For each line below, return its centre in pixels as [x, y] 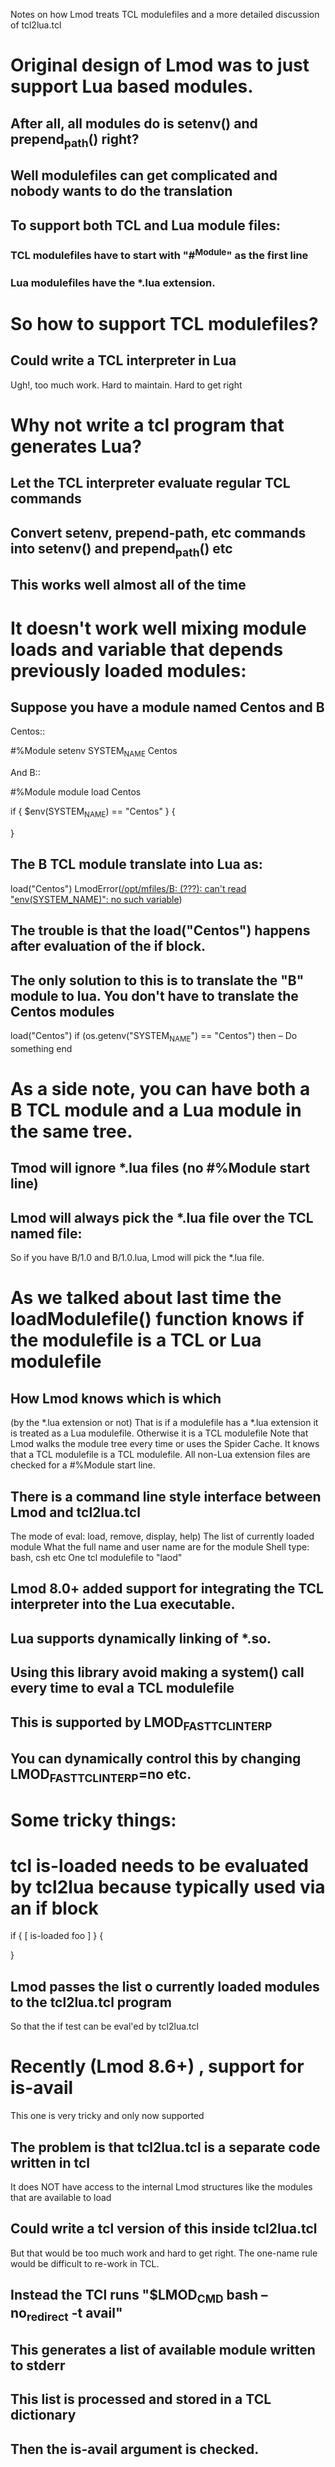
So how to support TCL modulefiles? [164, 324]
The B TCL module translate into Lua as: [136, 864]
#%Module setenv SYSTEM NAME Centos [94, 752]
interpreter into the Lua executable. [123, 1604]
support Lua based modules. [132, 86]
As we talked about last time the [146, 1298]
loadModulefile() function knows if [157, 1319]
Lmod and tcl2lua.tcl [75, 1512]
